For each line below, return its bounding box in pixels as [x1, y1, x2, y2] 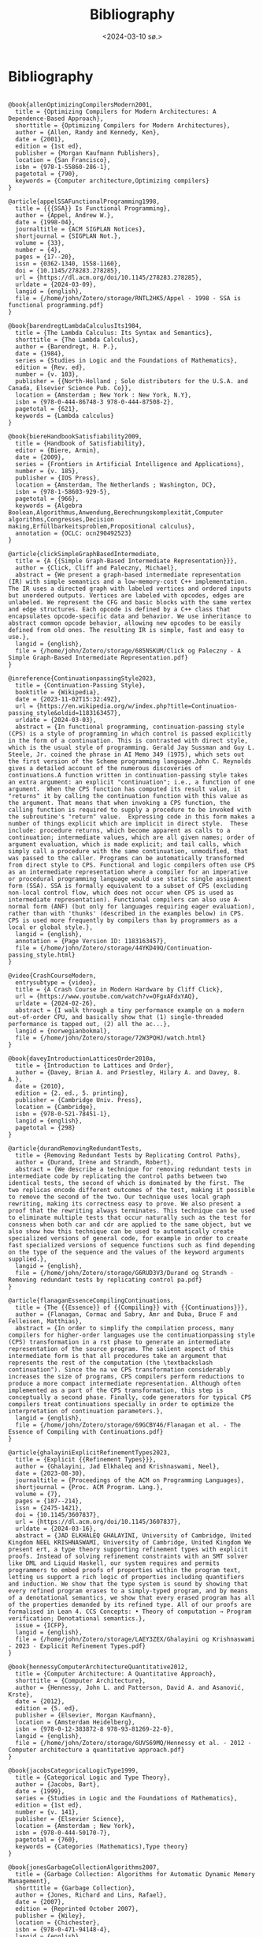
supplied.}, [8, 1254, 47, 1263]
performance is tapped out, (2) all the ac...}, [8, 1020, 171, 1028]
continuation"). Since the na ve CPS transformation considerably [8, 1365, 231, 1374]
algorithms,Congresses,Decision [8, 515, 114, 523]
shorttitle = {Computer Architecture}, [15, 1676, 146, 1684]
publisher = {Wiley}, [15, 1912, 87, 1920]
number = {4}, [15, 246, 61, 254]
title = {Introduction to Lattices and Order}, [15, 1061, 175, 1070]
